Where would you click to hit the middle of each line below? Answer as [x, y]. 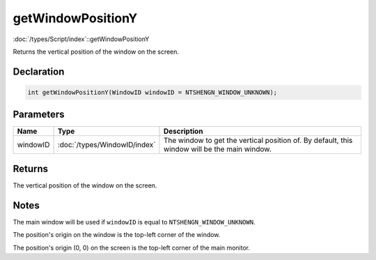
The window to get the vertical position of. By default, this [258, 141]
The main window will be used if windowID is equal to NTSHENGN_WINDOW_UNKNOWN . [134, 222]
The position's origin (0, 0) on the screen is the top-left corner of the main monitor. [132, 247]
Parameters [39, 115]
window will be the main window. [217, 149]
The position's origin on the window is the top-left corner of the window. [117, 235]
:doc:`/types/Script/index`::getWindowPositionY [81, 39]
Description [183, 131]
